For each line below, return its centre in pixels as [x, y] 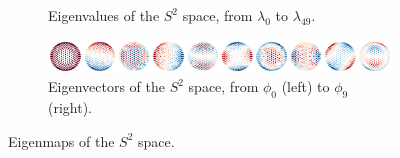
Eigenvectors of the [106, 86]
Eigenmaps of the [61, 140]
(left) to [305, 86]
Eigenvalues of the [104, 15]
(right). [70, 106]
